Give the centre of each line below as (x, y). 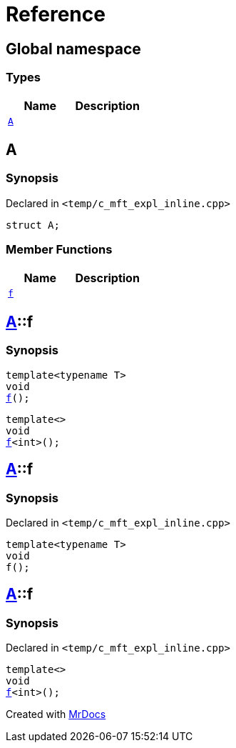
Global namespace (73, 49)
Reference (56, 14)
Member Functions (59, 250)
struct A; (33, 225)
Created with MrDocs (56, 714)
